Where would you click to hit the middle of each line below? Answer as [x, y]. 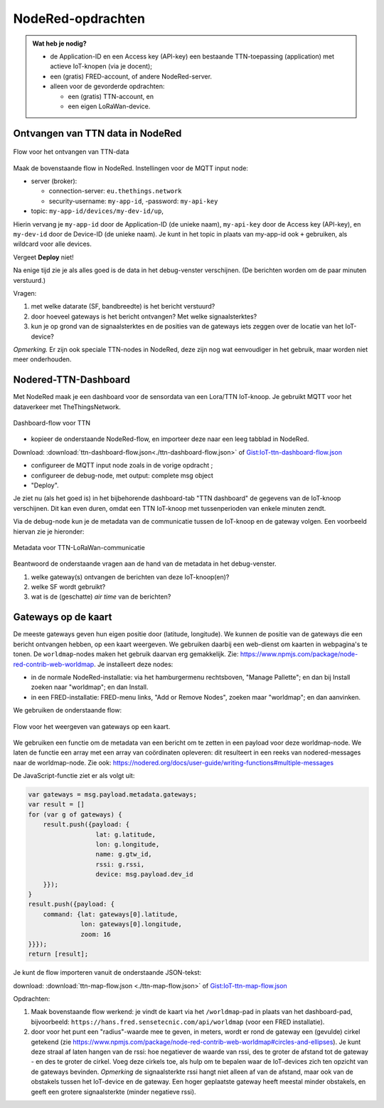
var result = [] [57, 804]
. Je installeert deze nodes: [133, 664]
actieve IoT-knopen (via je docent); [101, 66]
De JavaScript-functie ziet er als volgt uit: [74, 776]
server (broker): [54, 181]
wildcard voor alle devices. [52, 244]
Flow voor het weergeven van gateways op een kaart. [92, 726]
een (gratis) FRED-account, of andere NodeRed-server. [131, 76]
